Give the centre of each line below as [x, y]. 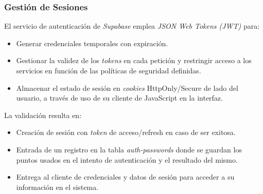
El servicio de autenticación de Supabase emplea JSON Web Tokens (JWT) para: [132, 26]
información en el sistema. [57, 187]
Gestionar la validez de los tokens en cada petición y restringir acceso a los [134, 60]
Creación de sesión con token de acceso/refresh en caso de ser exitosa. [126, 132]
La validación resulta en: [43, 115]
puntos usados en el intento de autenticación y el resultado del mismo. [127, 159]
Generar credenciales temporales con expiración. [92, 43]
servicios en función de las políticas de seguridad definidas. [109, 70]
